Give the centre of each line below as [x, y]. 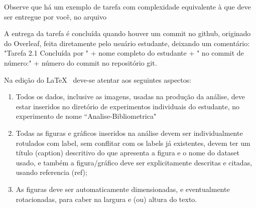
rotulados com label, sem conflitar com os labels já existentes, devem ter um [133, 143]
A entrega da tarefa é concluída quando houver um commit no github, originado [127, 33]
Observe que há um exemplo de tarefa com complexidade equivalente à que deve [127, 7]
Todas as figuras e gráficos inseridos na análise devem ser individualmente [129, 133]
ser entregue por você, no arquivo [55, 16]
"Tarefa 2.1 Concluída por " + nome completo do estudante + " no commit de [124, 53]
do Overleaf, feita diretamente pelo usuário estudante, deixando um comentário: [127, 43]
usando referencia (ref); [51, 172]
